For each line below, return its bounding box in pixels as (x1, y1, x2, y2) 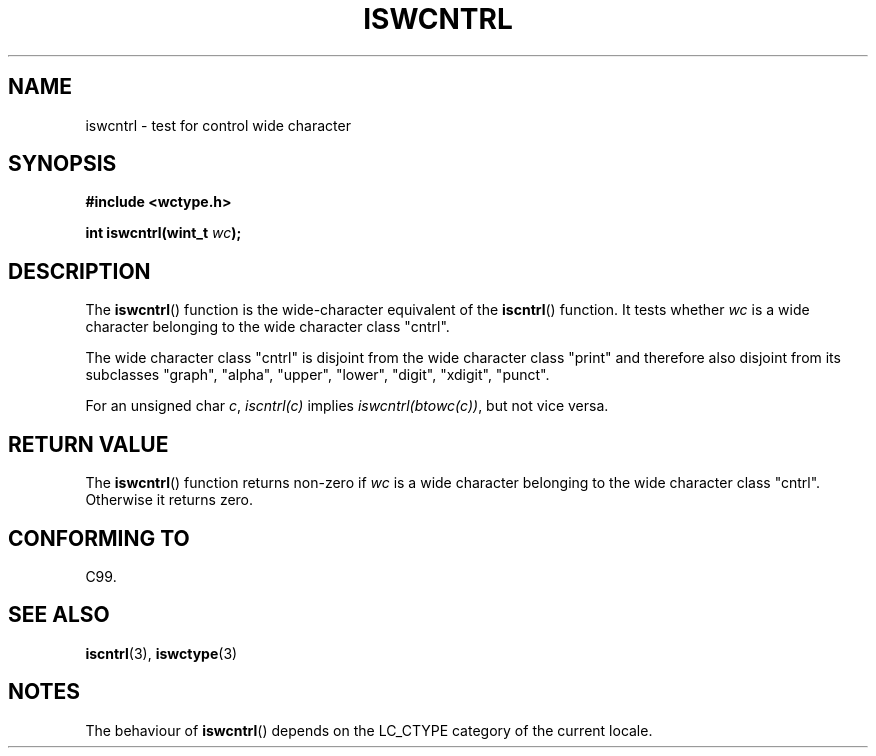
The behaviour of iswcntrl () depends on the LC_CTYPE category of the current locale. (85, 721, 653, 739)
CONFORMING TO (8, 525, 190, 551)
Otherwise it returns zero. (85, 491, 254, 509)
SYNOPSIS (8, 151, 117, 177)
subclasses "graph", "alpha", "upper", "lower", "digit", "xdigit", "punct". (85, 366, 550, 384)
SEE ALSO (8, 602, 110, 628)
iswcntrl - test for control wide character (85, 116, 351, 134)
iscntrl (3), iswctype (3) (85, 644, 238, 662)
